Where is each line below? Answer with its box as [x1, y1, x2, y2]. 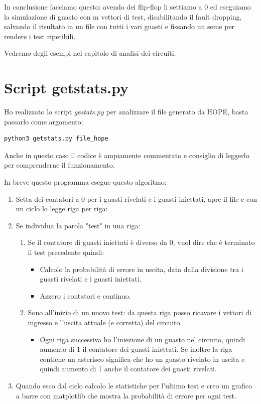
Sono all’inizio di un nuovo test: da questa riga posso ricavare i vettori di [28, 307, 251, 318]
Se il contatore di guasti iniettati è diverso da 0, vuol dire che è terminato [28, 237, 255, 247]
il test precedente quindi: [28, 247, 104, 257]
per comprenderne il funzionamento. [4, 160, 115, 170]
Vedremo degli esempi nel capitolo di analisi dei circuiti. [4, 48, 176, 58]
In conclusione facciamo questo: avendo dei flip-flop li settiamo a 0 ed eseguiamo [4, 2, 251, 12]
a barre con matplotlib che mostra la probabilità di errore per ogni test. [16, 390, 236, 400]
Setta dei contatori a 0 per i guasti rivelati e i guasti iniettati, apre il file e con [16, 193, 257, 204]
